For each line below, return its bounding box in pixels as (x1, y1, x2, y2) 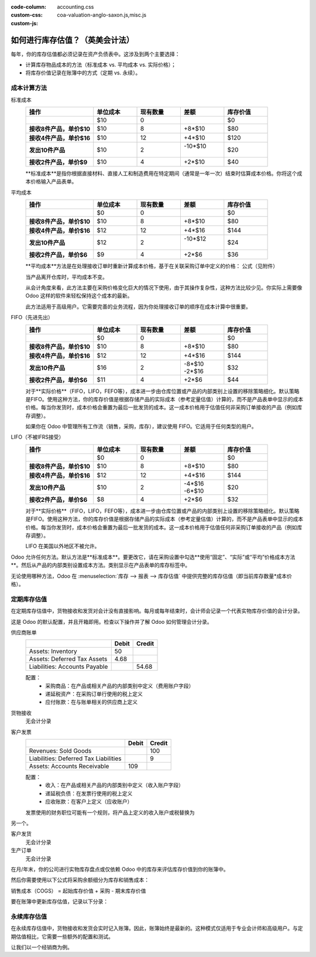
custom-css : (11, 12, 43, 19)
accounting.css (57, 4, 94, 10)
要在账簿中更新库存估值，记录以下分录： (11, 898, 108, 905)
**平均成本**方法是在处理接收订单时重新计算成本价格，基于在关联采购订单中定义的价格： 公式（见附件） (25, 262, 278, 269)
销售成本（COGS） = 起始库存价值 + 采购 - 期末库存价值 (11, 887, 146, 894)
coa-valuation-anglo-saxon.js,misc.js (57, 12, 146, 19)
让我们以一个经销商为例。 (11, 944, 73, 951)
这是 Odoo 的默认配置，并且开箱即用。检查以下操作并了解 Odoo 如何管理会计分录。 (11, 618, 212, 625)
